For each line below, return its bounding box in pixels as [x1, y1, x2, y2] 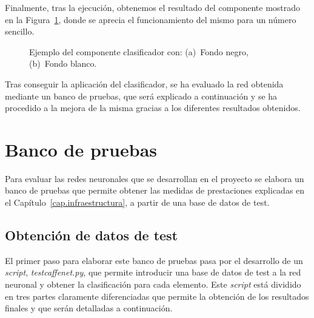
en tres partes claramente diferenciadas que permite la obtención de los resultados [5, 289, 309, 302]
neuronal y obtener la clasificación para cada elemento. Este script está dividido [5, 278, 301, 291]
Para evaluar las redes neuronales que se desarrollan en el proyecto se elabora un [5, 172, 304, 184]
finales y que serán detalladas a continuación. [5, 302, 173, 314]
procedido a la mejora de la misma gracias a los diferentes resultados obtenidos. [5, 101, 301, 114]
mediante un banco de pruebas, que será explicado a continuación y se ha [5, 89, 278, 102]
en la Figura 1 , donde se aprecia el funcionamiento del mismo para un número [5, 13, 296, 25]
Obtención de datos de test [5, 226, 178, 245]
